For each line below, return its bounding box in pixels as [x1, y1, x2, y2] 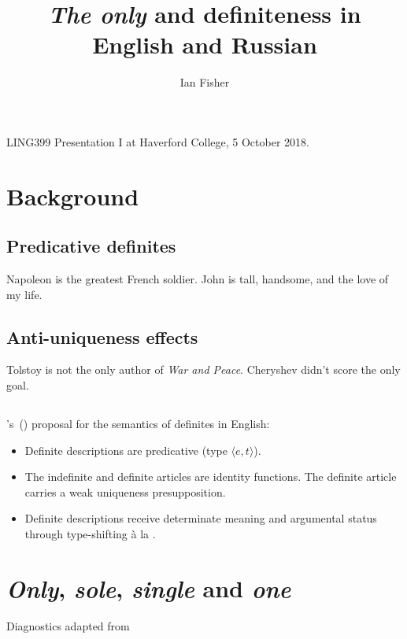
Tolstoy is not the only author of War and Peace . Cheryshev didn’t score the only [6, 361, 401, 378]
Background [6, 179, 139, 212]
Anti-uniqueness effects [6, 324, 198, 349]
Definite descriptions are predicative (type [24, 441, 228, 458]
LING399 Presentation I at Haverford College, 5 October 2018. [6, 133, 309, 150]
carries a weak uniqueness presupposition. [24, 483, 226, 500]
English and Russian [92, 28, 317, 61]
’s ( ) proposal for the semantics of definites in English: [6, 416, 270, 432]
